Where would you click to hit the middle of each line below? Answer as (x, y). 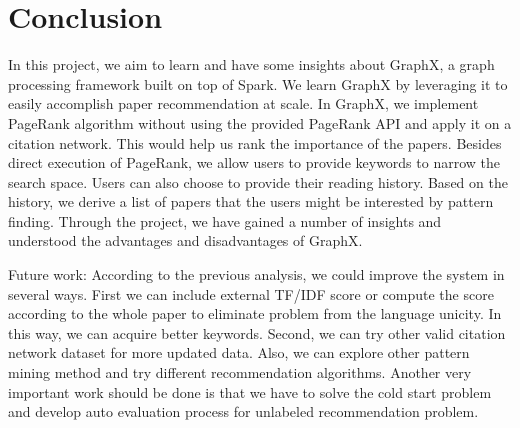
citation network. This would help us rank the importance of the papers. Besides (255, 142)
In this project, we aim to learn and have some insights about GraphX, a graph (251, 64)
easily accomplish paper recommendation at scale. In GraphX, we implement (243, 103)
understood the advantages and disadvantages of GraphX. (185, 240)
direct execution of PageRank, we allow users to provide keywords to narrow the (254, 162)
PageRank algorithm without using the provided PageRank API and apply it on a (260, 122)
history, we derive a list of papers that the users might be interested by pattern (251, 201)
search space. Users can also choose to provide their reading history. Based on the (258, 181)
